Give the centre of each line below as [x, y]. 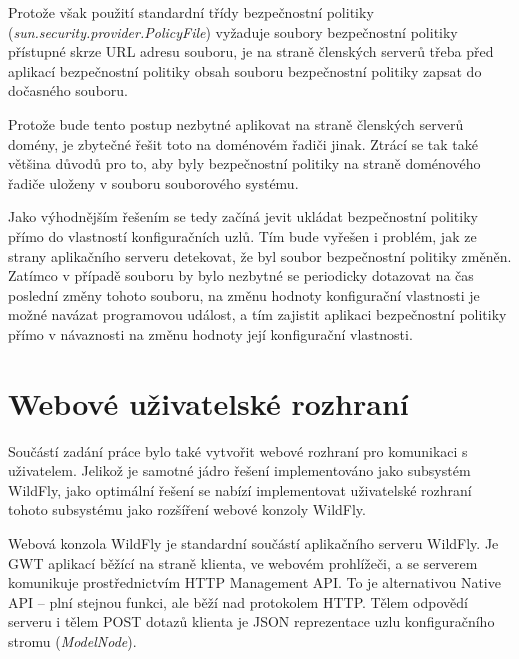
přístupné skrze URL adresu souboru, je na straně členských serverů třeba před [251, 51]
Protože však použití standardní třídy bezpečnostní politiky [191, 12]
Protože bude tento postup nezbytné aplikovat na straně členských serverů [236, 123]
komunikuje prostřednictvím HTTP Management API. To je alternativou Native [254, 582]
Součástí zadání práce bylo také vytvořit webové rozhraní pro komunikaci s [238, 450]
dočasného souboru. [68, 90]
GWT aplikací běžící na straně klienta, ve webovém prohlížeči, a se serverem [243, 562]
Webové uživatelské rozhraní [208, 402]
